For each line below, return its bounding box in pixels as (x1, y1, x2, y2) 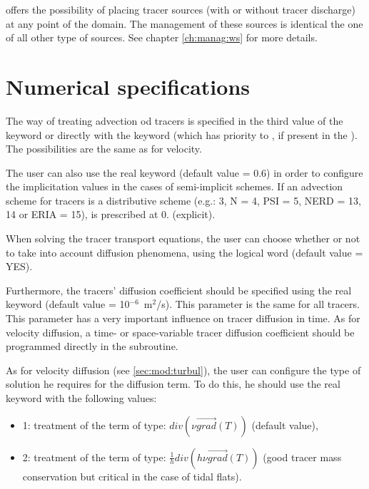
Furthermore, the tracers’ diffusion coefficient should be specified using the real (6, 282, 352, 297)
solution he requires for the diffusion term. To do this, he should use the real (6, 376, 340, 391)
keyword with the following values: (6, 391, 157, 405)
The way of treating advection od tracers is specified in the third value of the (6, 113, 343, 128)
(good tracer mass (263, 449, 342, 464)
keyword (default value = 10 (6, 297, 130, 312)
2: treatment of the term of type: (22, 449, 166, 464)
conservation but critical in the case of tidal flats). (22, 468, 242, 483)
